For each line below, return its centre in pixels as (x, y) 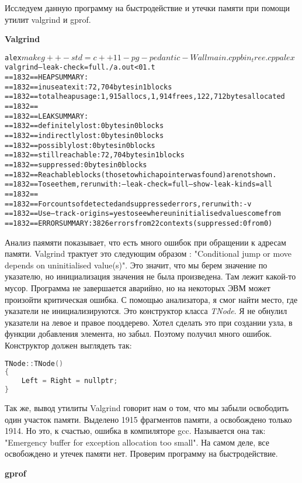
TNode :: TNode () (34, 363)
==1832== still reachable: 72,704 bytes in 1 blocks (95, 155)
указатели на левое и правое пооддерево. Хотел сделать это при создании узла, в (149, 322)
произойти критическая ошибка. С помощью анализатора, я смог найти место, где (151, 299)
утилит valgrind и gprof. (48, 19)
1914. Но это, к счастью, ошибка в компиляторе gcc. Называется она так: (135, 431)
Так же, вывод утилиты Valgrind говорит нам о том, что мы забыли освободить (147, 408)
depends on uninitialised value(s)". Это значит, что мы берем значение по (136, 265)
